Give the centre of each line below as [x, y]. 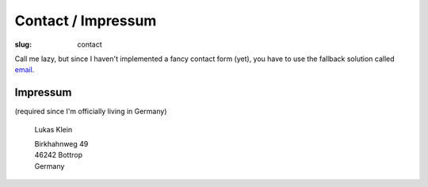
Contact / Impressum [86, 21]
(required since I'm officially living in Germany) [91, 112]
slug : [23, 44]
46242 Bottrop [59, 155]
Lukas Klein [53, 129]
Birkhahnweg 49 [61, 144]
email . [25, 70]
